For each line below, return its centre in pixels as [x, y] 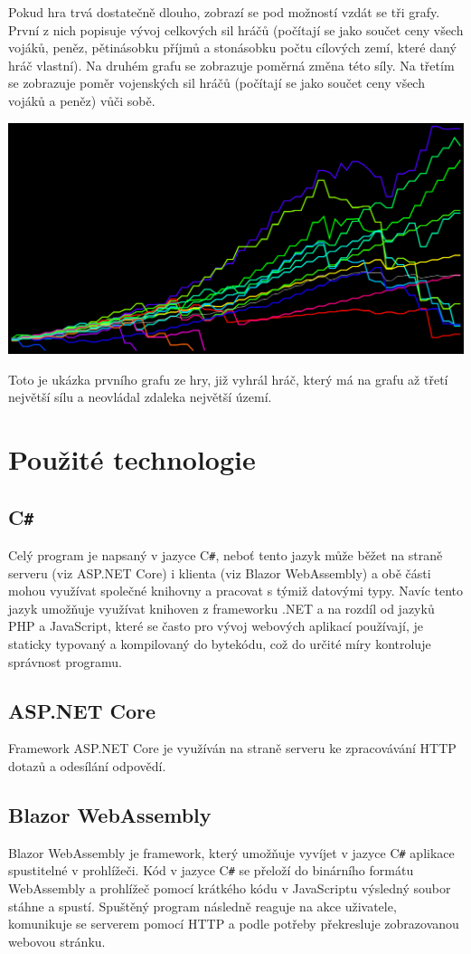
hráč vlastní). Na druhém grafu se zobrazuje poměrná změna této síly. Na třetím [231, 65]
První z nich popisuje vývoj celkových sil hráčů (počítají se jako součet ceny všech [236, 29]
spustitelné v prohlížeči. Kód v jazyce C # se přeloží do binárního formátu [211, 870]
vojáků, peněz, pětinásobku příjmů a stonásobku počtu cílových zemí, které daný [232, 48]
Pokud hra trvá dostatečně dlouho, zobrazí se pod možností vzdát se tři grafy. [224, 12]
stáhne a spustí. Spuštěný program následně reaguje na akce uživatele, [203, 906]
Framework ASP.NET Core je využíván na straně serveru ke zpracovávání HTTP [232, 748]
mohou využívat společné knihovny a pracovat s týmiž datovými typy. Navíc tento [236, 591]
